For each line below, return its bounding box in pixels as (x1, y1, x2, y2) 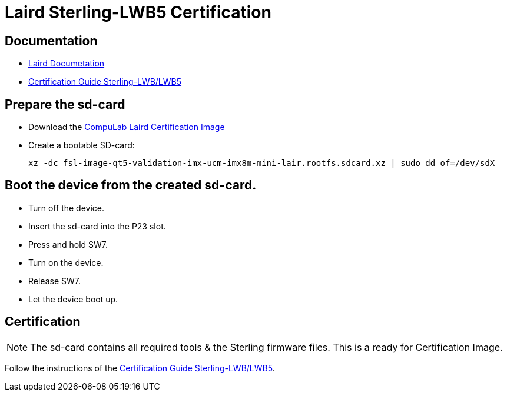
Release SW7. (28, 275, 81, 286)
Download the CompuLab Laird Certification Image (28, 122, 225, 132)
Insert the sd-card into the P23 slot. (28, 221, 166, 231)
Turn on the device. (28, 257, 104, 268)
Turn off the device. (28, 202, 105, 213)
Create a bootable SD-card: (28, 140, 135, 151)
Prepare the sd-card (5, 96, 125, 112)
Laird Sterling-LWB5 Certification (5, 2, 271, 22)
